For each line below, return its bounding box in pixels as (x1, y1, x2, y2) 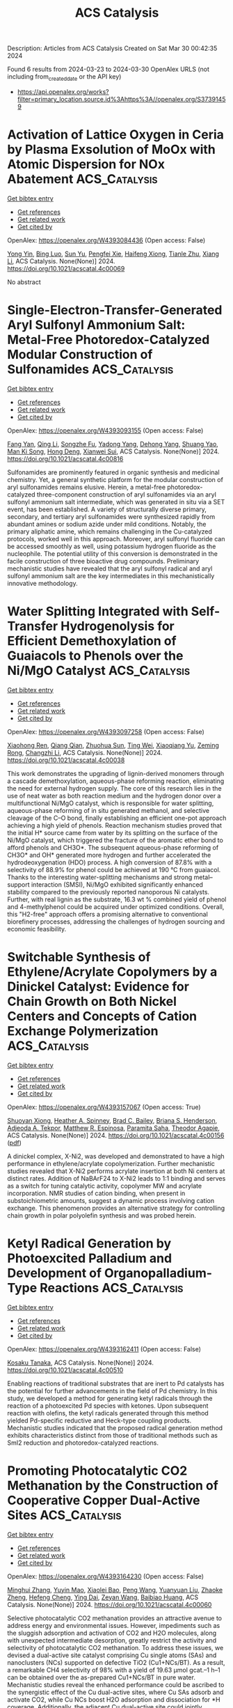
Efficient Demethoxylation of (7, 633, 177, 649)
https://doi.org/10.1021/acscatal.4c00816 (7, 454, 124, 463)
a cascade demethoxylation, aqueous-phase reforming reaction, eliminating (7, 777, 225, 785)
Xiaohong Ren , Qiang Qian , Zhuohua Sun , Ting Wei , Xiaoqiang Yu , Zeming (7, 740, 219, 750)
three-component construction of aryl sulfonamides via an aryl (37, 490, 217, 499)
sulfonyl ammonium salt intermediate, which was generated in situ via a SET (7, 497, 225, 506)
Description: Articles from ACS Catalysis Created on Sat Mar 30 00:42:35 (7, 44, 218, 53)
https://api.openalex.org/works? (17, 87, 109, 95)
